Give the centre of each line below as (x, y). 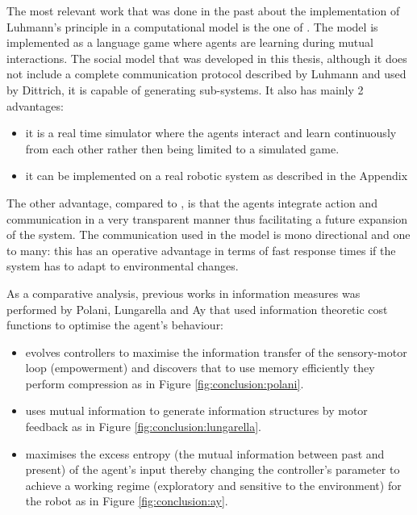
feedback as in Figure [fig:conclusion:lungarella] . (143, 427)
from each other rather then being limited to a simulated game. (182, 148)
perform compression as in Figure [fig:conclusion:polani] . (165, 383)
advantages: (35, 105)
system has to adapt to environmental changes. (123, 266)
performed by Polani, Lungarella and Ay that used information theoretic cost (197, 309)
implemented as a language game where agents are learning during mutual (190, 42)
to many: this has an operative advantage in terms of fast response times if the (201, 250)
